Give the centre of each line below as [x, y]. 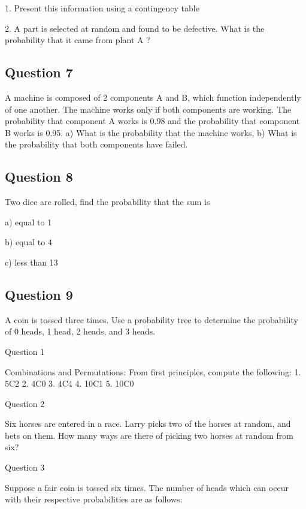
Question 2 [25, 403]
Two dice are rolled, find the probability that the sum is [107, 202]
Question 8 [39, 177]
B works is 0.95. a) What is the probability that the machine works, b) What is [151, 132]
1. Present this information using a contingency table [102, 8]
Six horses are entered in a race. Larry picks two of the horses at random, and [148, 424]
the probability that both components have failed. [96, 144]
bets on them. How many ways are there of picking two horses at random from [149, 435]
